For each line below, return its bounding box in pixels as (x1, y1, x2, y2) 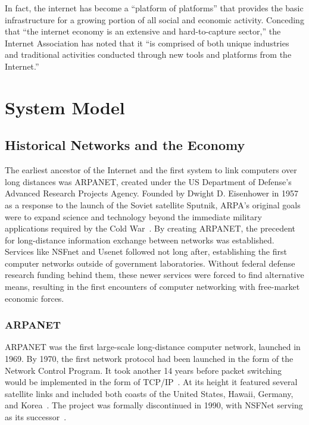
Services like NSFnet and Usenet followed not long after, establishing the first (5, 245, 287, 258)
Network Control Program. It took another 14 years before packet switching (5, 364, 282, 376)
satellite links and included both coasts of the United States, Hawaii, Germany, (5, 387, 294, 399)
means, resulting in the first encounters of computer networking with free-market (5, 280, 300, 293)
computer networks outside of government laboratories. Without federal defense (5, 257, 295, 269)
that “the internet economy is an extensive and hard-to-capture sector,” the (5, 25, 281, 37)
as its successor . (5, 411, 67, 423)
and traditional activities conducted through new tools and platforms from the (5, 48, 292, 61)
